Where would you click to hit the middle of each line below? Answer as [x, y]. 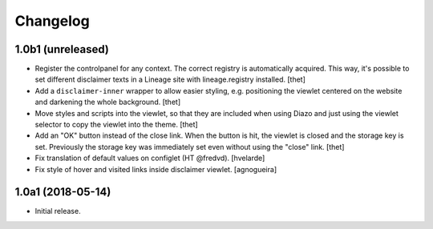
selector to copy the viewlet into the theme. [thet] [116, 125]
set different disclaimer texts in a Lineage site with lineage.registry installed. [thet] [170, 79]
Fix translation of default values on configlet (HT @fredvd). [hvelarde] [150, 158]
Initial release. [58, 211]
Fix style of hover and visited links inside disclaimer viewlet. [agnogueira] [156, 169]
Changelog [52, 21]
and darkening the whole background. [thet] [107, 102]
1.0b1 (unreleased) [62, 49]
